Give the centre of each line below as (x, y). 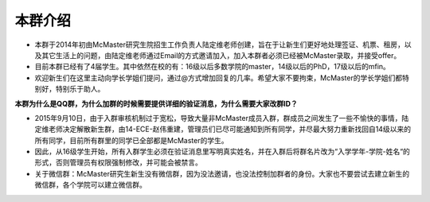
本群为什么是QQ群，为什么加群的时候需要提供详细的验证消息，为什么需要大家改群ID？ (156, 103)
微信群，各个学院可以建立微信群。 (90, 185)
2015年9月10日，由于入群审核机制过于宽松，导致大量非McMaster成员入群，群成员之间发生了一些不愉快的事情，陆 (222, 118)
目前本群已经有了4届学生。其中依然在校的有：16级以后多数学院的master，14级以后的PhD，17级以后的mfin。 (212, 67)
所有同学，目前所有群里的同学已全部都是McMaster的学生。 (131, 140)
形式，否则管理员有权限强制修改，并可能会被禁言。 (118, 162)
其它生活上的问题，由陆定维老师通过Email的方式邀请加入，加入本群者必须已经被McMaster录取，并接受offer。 (221, 55)
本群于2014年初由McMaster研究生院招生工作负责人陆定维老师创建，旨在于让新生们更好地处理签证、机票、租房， (220, 45)
